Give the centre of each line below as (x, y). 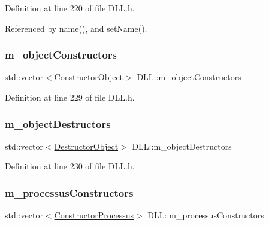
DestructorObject (86, 146)
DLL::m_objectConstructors (189, 77)
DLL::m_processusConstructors (206, 215)
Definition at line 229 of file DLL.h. (70, 97)
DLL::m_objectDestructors (182, 146)
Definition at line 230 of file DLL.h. (70, 166)
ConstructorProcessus (94, 215)
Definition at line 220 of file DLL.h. (70, 8)
